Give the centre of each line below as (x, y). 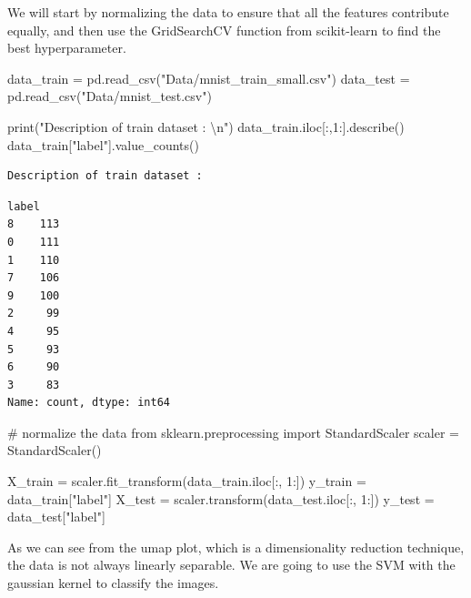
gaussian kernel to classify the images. (113, 583)
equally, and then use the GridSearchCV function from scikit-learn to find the (224, 30)
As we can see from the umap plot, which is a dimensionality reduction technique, (236, 547)
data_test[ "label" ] (56, 517)
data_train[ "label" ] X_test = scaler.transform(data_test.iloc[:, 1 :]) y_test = (221, 498)
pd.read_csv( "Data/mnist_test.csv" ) (110, 96)
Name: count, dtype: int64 (89, 403)
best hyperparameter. (67, 48)
